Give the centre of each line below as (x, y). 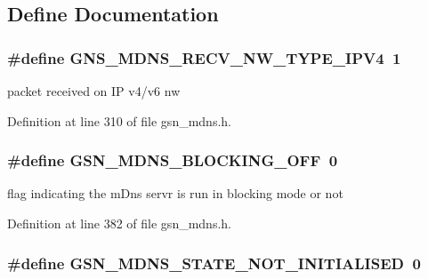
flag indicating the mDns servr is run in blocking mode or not (175, 193)
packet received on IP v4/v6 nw (94, 91)
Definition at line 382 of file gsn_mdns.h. (119, 223)
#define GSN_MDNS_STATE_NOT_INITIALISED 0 (214, 263)
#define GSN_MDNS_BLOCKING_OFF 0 (173, 160)
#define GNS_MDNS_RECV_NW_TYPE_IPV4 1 (204, 57)
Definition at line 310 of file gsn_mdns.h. (119, 120)
